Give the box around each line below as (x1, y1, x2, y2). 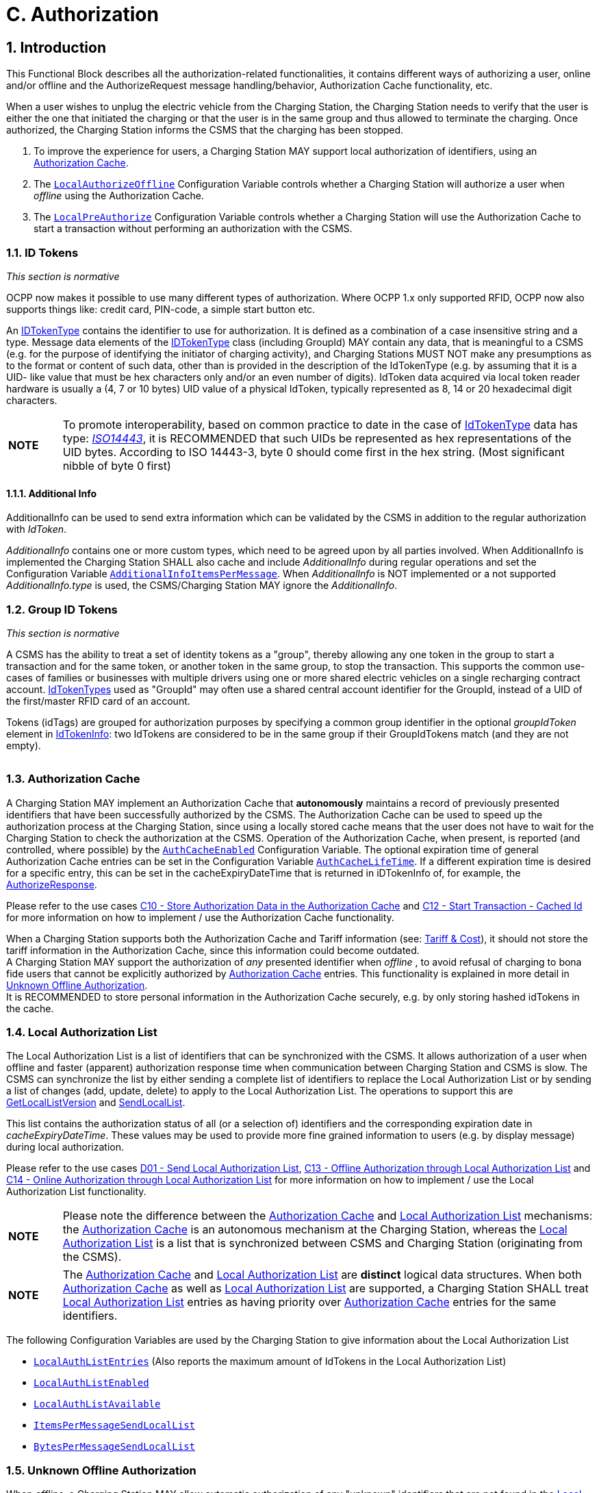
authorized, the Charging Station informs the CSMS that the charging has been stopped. (6, 124, 404, 136)
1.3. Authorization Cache (6, 772, 140, 786)
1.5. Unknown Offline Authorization (6, 1463, 196, 1477)
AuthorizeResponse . (6, 878, 97, 890)
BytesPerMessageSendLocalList (34, 1441, 196, 1453)
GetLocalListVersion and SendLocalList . (6, 1096, 186, 1109)
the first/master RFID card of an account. (6, 694, 190, 707)
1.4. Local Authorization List (6, 1025, 157, 1040)
